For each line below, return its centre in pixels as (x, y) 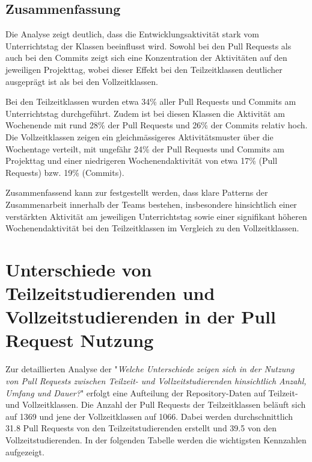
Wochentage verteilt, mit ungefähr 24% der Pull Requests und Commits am (145, 148)
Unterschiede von (79, 269)
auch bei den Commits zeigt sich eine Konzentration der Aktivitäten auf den (146, 58)
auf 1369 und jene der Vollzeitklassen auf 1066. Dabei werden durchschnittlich (149, 416)
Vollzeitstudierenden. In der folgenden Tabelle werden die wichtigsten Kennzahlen (156, 439)
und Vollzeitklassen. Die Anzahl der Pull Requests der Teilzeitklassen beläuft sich (156, 404)
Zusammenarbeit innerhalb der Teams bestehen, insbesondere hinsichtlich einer (151, 204)
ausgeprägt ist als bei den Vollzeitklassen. (82, 81)
